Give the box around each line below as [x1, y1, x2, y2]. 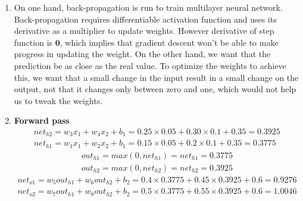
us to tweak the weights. [14, 94, 103, 106]
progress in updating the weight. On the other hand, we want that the [14, 48, 271, 60]
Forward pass [14, 114, 70, 127]
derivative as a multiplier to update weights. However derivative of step [14, 24, 274, 37]
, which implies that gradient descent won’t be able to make [60, 36, 279, 48]
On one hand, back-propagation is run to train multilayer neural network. [14, 1, 283, 13]
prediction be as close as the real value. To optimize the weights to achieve [14, 59, 286, 71]
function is [14, 36, 53, 48]
